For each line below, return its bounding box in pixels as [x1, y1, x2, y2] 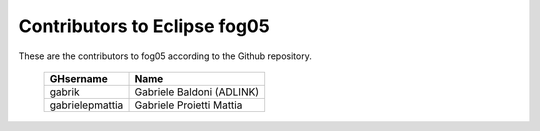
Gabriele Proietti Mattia [134, 98, 243, 112]
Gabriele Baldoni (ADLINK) [134, 85, 260, 99]
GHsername [49, 71, 109, 85]
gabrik [49, 85, 80, 99]
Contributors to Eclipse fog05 [18, 15, 270, 37]
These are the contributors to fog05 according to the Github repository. [18, 50, 312, 62]
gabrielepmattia [49, 98, 124, 112]
